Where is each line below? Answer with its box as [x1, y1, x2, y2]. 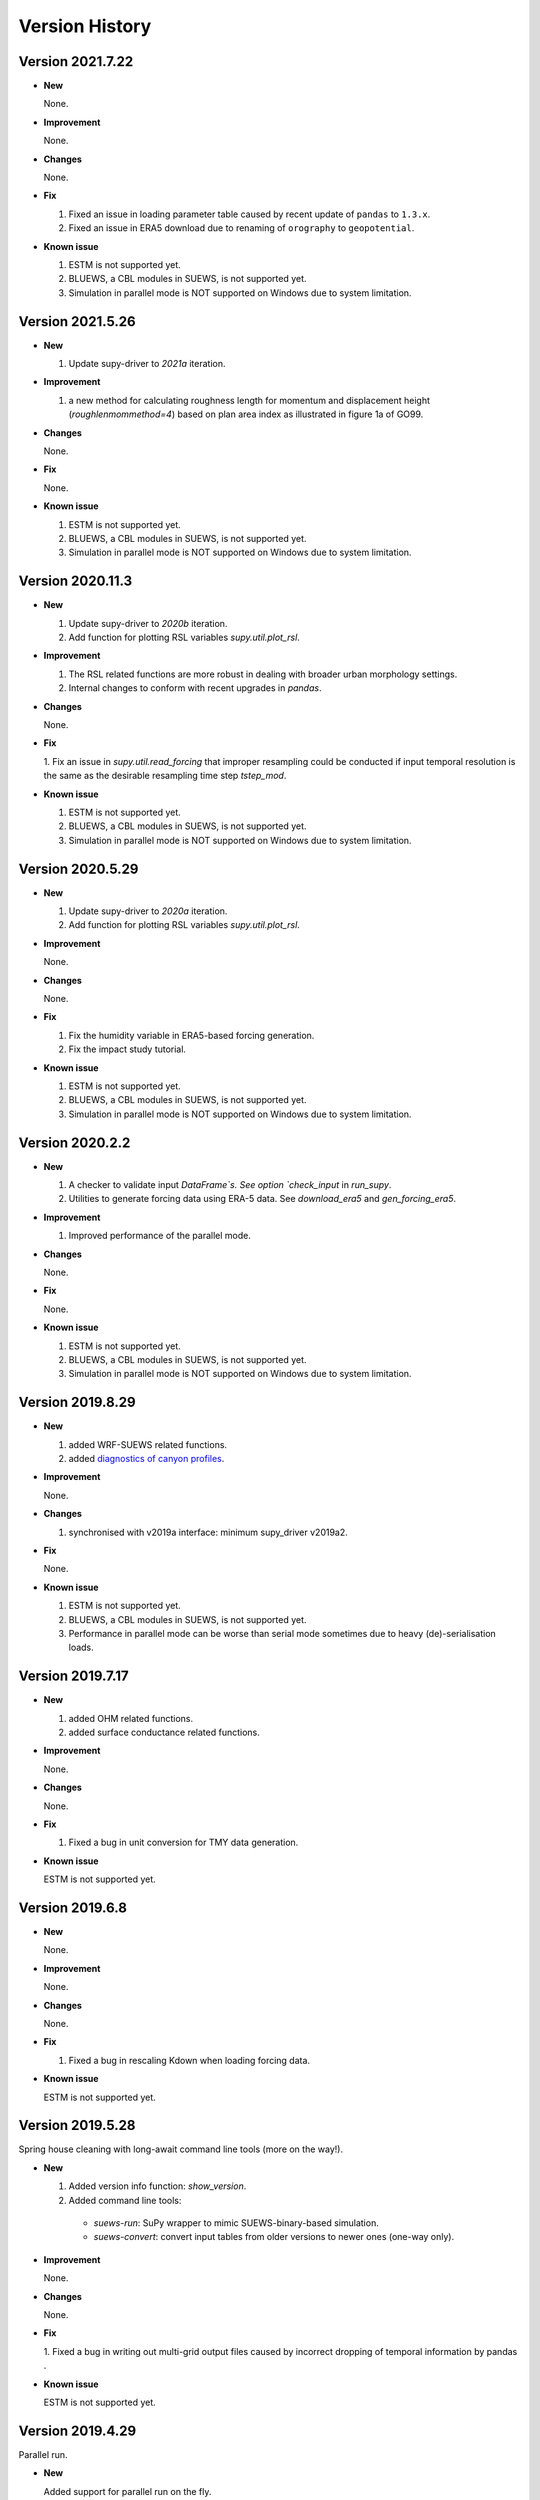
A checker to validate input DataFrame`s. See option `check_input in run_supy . [68, 1179, 392, 1190]
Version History [18, 15, 152, 37]
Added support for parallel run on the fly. [43, 2485, 212, 2497]
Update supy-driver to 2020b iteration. [68, 617, 228, 629]
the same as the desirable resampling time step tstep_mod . [43, 770, 287, 782]
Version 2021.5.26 [18, 313, 136, 330]
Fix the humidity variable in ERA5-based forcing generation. [68, 1029, 315, 1041]
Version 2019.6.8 [18, 1899, 127, 1916]
